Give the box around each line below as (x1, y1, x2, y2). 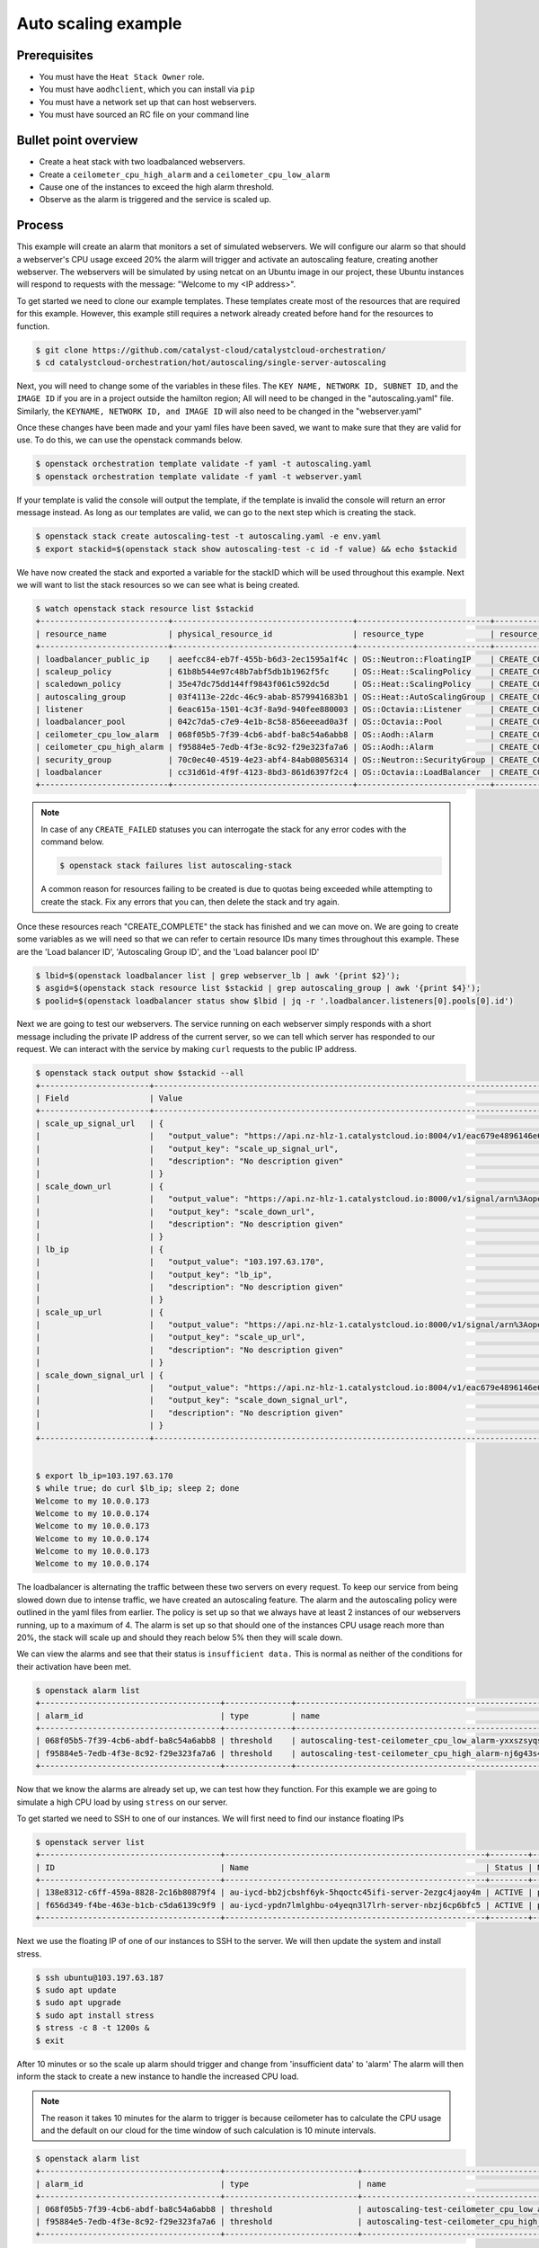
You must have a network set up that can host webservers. (39, 96, 258, 107)
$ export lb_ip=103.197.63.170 (35, 1470, 174, 1481)
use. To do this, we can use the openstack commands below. (16, 434, 243, 445)
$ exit (35, 2035, 65, 2046)
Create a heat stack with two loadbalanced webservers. (39, 156, 246, 167)
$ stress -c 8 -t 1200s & (35, 2023, 150, 2033)
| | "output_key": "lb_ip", (35, 1269, 273, 1280)
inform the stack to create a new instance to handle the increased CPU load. (16, 2071, 299, 2082)
